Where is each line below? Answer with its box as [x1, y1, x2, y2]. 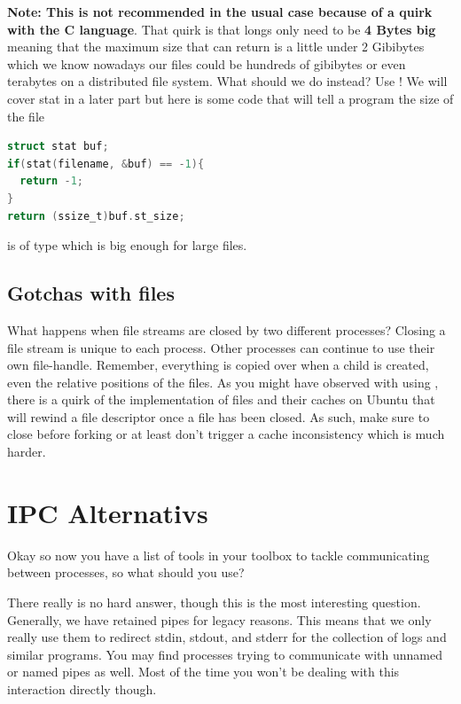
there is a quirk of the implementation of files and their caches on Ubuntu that [7, 390, 435, 409]
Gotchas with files [7, 279, 175, 307]
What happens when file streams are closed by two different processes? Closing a [7, 320, 446, 339]
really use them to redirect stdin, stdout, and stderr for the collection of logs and [7, 628, 447, 646]
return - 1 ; [20, 175, 83, 188]
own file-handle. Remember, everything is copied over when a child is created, [7, 356, 429, 374]
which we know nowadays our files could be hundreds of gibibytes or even [7, 54, 406, 73]
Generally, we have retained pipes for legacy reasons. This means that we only [7, 610, 432, 629]
